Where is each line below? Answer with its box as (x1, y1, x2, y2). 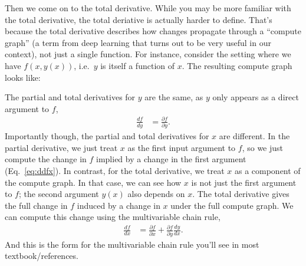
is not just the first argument (191, 176, 297, 188)
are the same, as (144, 91, 203, 103)
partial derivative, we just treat (5, 141, 118, 153)
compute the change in (5, 153, 87, 165)
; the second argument (18, 188, 99, 200)
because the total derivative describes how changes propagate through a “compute (5, 25, 301, 37)
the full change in (5, 199, 68, 211)
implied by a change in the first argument (96, 153, 246, 165)
